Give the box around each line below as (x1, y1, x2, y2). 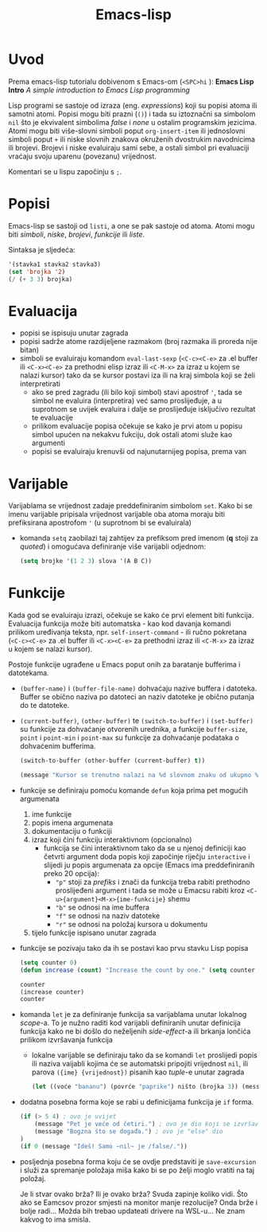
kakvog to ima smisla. (19, 1214, 91, 1224)
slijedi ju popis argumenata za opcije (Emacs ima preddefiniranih (43, 860, 255, 870)
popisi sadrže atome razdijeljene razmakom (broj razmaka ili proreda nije (19, 337, 258, 346)
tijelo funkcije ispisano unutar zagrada (31, 928, 157, 937)
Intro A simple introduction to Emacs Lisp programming (8, 85, 191, 95)
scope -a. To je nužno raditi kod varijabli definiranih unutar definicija (19, 1018, 241, 1028)
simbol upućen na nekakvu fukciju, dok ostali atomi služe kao (31, 430, 233, 440)
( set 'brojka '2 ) (8, 268, 66, 276)
